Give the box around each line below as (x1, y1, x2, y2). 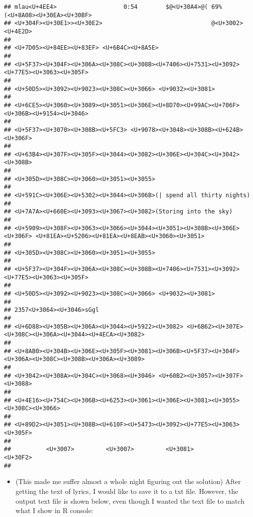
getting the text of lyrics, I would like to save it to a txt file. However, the (15, 486, 238, 496)
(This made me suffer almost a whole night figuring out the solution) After (15, 476, 241, 487)
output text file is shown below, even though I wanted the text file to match (15, 495, 245, 506)
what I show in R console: (15, 505, 94, 516)
